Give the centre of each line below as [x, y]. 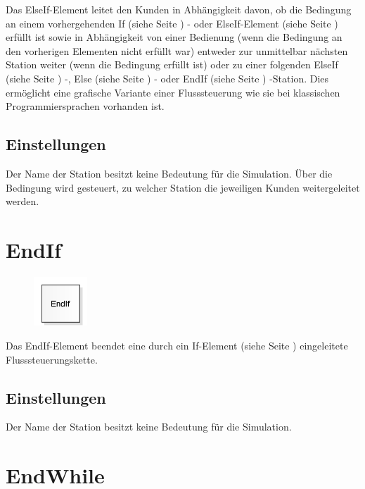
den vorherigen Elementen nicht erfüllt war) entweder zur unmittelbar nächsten [177, 50]
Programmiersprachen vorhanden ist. [85, 106]
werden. [23, 201]
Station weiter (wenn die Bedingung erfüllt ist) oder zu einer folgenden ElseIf [172, 64]
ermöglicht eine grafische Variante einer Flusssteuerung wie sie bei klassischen [173, 92]
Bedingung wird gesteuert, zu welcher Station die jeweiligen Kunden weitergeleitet [183, 187]
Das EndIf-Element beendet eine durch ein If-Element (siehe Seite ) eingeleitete [177, 346]
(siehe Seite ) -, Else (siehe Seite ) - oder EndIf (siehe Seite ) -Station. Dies [167, 78]
